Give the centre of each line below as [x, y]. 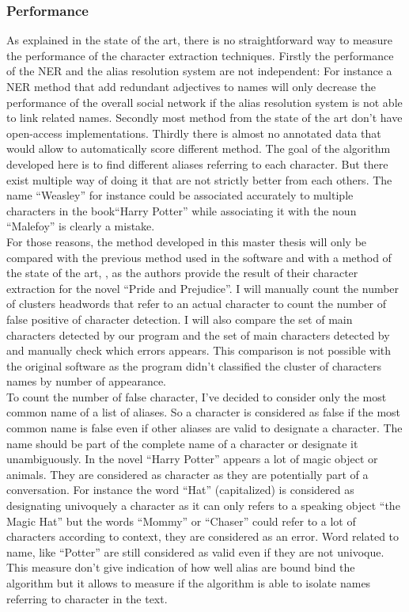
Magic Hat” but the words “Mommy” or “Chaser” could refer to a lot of [181, 521]
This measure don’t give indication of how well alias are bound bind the [181, 567]
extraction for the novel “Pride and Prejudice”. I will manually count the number [203, 288]
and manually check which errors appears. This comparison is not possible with [199, 350]
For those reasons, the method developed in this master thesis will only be [187, 241]
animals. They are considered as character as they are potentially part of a [187, 474]
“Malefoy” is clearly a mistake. [81, 226]
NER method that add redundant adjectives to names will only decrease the [191, 86]
